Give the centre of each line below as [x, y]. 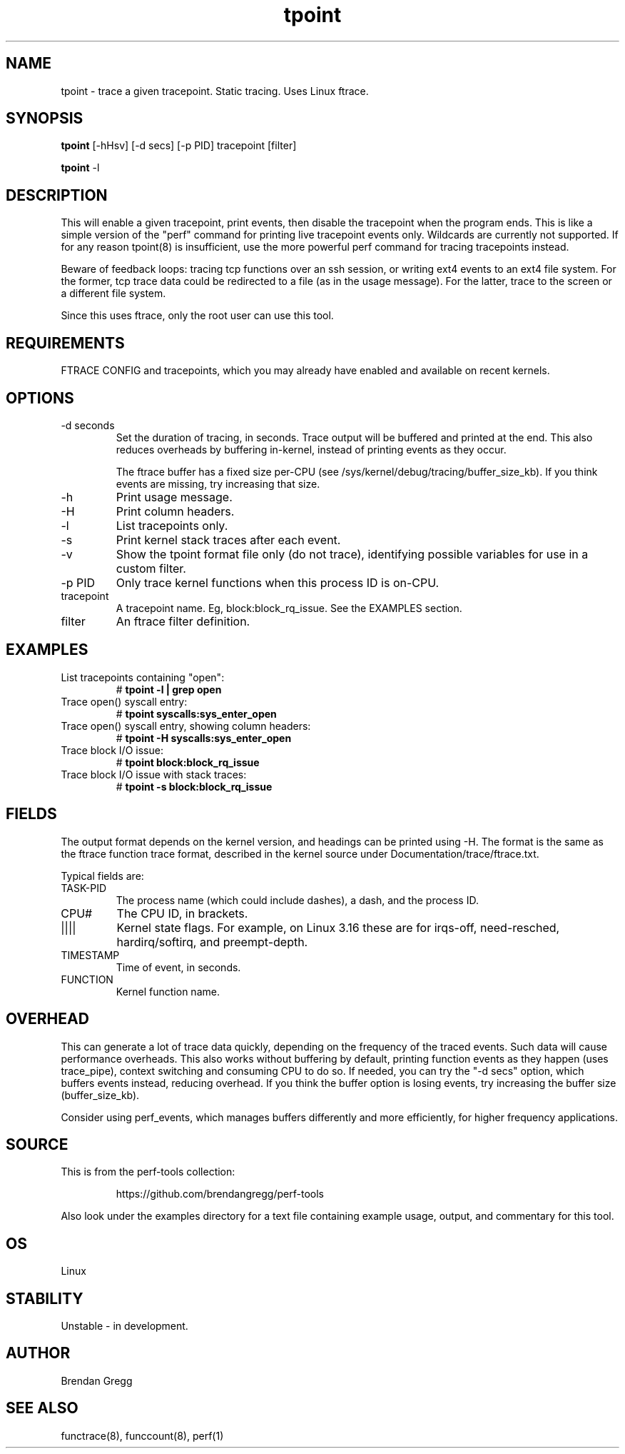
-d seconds [88, 425]
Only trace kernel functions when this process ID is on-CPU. [278, 582]
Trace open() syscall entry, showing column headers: [186, 726]
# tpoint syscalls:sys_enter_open [196, 713]
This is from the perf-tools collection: [148, 1172]
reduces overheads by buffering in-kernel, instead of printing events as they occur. [311, 449]
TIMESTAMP [90, 955]
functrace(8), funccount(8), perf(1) [142, 1435]
